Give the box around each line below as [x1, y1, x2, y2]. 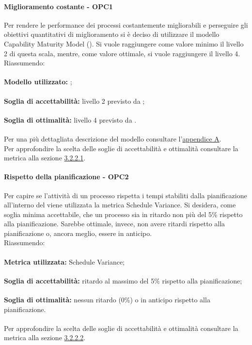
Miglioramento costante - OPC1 [4, 1, 113, 11]
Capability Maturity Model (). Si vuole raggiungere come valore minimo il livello [4, 38, 244, 48]
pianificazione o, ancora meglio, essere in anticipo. [4, 228, 152, 238]
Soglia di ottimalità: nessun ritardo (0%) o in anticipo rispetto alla [4, 295, 210, 305]
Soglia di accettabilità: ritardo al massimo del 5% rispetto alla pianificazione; [4, 275, 242, 285]
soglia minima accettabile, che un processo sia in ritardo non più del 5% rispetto [4, 209, 243, 219]
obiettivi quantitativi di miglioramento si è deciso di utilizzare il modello [4, 29, 220, 39]
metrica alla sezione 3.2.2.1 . [4, 153, 86, 163]
